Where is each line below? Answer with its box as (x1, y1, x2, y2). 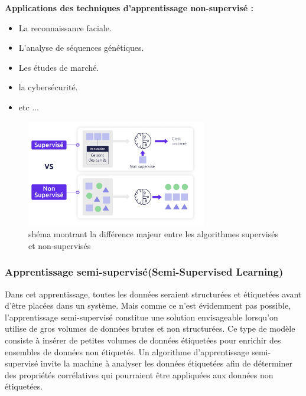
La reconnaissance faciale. (18, 21, 112, 34)
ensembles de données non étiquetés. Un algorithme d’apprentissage (5, 345, 249, 358)
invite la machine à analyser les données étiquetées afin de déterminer (40, 357, 293, 369)
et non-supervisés (28, 239, 91, 251)
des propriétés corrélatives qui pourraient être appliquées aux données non (5, 368, 274, 381)
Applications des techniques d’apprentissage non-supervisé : (5, 2, 253, 14)
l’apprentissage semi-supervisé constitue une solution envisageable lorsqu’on (5, 310, 278, 323)
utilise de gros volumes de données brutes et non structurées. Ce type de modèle (5, 322, 295, 335)
